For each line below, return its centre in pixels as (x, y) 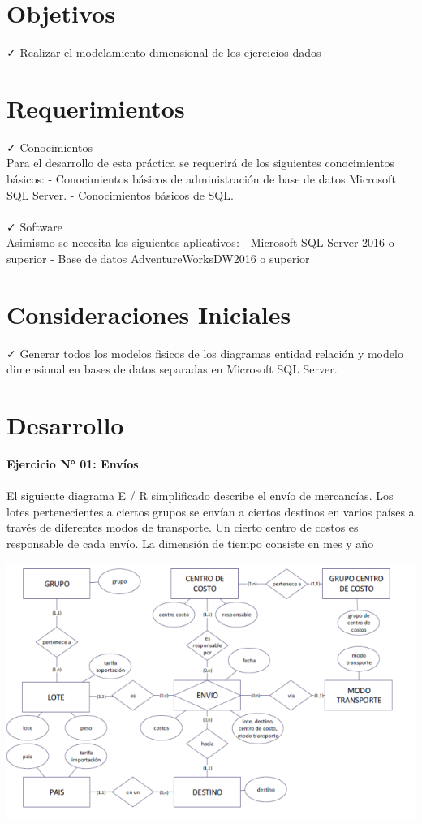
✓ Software (34, 226)
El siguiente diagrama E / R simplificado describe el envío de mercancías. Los (200, 496)
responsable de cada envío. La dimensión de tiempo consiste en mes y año (190, 543)
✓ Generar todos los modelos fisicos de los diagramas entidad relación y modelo (205, 353)
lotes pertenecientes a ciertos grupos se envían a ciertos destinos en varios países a (211, 511)
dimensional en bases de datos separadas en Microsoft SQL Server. (172, 369)
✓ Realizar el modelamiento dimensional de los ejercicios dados (164, 52)
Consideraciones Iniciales (149, 314)
